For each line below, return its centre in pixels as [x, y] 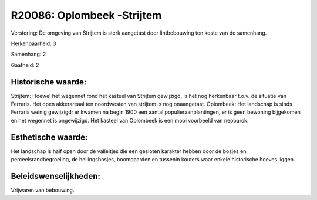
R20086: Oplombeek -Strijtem [86, 15]
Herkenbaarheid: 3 [33, 43]
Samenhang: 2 [28, 54]
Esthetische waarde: [49, 137]
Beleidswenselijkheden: [56, 176]
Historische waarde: [49, 82]
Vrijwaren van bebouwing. [43, 190]
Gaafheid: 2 [25, 65]
